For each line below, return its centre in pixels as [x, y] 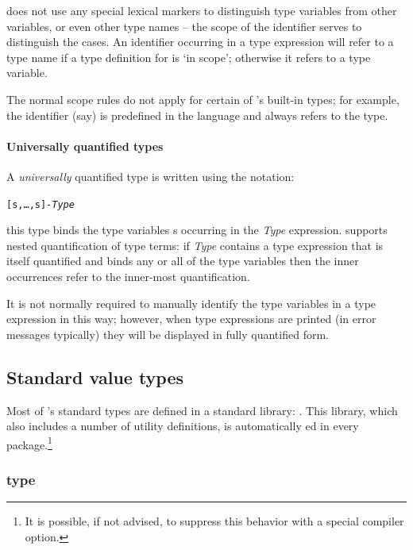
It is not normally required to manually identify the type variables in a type [191, 303]
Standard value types [95, 377]
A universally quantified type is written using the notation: [151, 176]
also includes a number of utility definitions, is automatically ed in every [183, 426]
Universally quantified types [85, 146]
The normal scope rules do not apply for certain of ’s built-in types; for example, [203, 99]
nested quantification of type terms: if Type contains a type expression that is [195, 245]
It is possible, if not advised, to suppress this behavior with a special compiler [214, 521]
